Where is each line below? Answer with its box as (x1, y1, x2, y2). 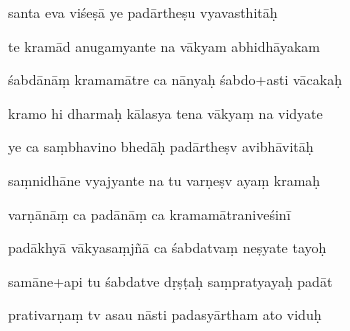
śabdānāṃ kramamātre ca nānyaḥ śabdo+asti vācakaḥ (8, 69, 342, 90)
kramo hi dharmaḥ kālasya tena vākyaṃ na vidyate (8, 102, 323, 123)
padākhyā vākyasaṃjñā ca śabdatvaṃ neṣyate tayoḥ (8, 237, 327, 258)
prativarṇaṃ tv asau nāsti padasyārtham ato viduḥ (8, 304, 322, 325)
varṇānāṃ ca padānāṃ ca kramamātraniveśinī (8, 203, 291, 224)
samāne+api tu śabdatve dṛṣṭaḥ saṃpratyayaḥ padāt (8, 270, 333, 291)
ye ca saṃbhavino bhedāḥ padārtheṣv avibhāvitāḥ (8, 136, 314, 157)
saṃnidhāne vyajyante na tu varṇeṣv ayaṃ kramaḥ (8, 169, 321, 190)
